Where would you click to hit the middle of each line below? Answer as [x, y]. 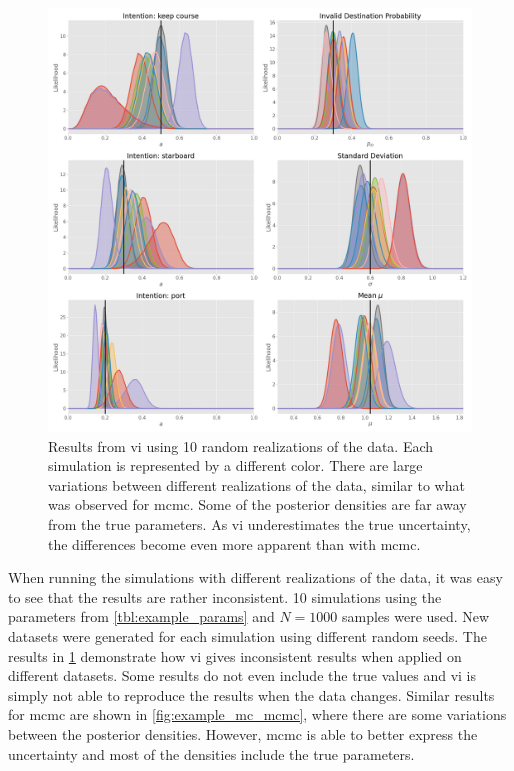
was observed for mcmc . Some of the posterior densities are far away [257, 504]
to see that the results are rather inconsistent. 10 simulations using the [225, 596]
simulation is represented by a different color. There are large [235, 465]
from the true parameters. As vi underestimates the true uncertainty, [259, 523]
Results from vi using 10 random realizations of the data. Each [241, 445]
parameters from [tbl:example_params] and [141, 616]
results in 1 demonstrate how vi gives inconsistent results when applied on [235, 655]
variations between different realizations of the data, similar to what [256, 484]
